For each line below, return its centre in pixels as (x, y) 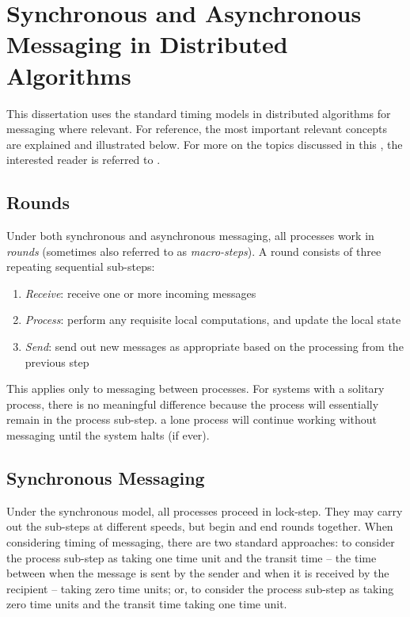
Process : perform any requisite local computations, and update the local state (213, 320)
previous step (57, 362)
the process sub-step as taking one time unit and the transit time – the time (192, 557)
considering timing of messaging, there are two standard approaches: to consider (201, 542)
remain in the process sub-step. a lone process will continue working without (192, 419)
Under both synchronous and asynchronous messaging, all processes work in (190, 236)
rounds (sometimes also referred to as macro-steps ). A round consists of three (194, 251)
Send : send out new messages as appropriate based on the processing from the (214, 347)
